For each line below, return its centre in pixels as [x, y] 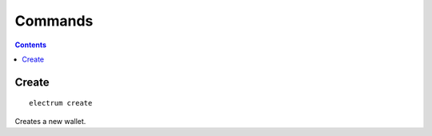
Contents [31, 45]
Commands [54, 21]
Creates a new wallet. [50, 121]
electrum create [61, 103]
